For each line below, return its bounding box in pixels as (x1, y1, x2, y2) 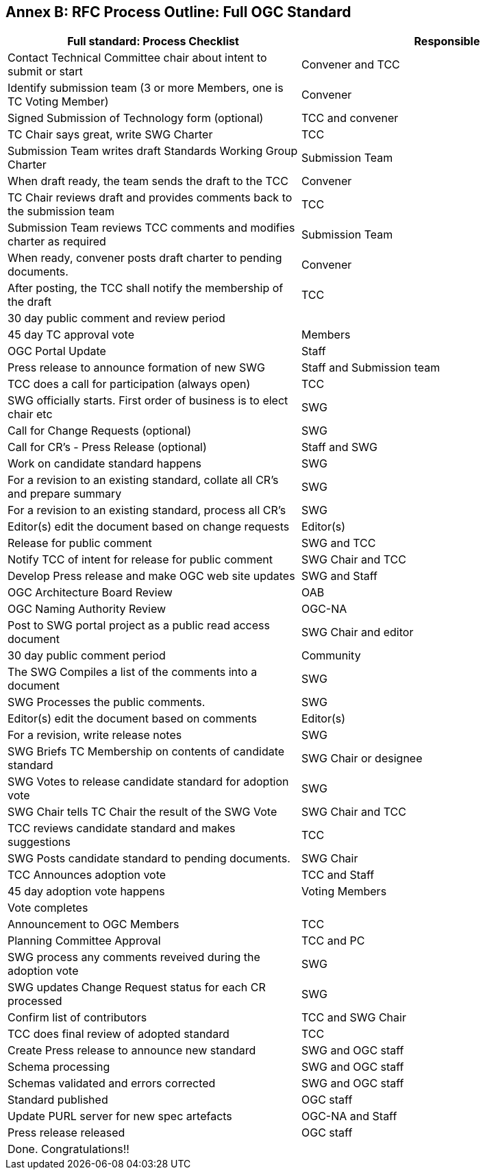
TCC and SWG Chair (301, 1010, 406, 1025)
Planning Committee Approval (8, 934, 161, 948)
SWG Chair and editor (301, 625, 414, 640)
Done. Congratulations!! (8, 1142, 129, 1156)
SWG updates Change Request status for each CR (8, 980, 266, 995)
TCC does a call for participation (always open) (8, 377, 251, 391)
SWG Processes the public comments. (8, 695, 206, 710)
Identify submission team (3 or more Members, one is (8, 81, 284, 95)
